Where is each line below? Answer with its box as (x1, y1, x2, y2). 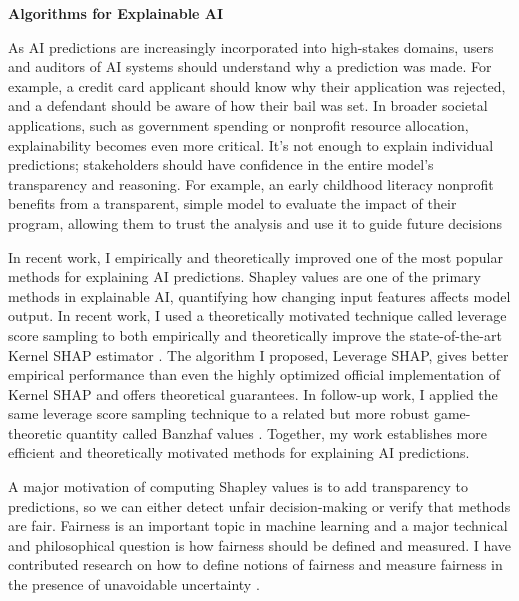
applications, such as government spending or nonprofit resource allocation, (8, 114, 469, 135)
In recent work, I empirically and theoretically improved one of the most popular (8, 246, 503, 267)
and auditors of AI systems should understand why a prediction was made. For (8, 56, 492, 77)
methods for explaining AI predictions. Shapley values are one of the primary (8, 266, 481, 287)
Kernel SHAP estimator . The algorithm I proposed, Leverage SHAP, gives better (8, 344, 509, 365)
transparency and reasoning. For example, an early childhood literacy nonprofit (8, 173, 494, 194)
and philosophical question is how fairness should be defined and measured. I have (8, 534, 512, 555)
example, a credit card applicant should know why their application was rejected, (8, 75, 506, 96)
